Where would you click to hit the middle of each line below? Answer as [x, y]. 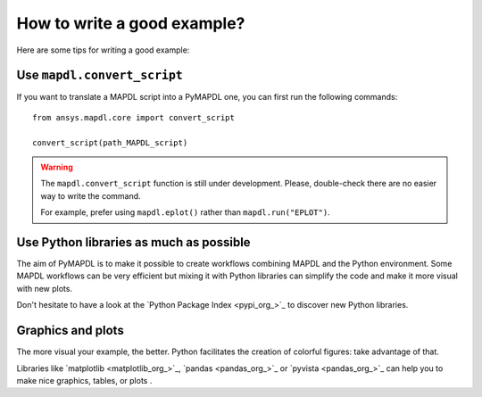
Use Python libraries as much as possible [133, 242]
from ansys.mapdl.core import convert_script [134, 117]
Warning [57, 167]
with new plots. [45, 288]
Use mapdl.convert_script [100, 75]
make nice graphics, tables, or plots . [84, 380]
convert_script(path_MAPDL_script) [110, 142]
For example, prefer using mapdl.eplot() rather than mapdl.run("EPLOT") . [185, 212]
